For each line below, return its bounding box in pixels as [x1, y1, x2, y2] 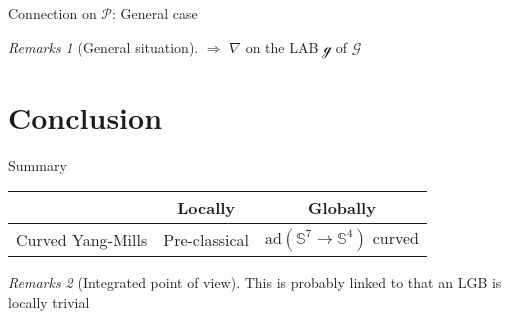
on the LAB [245, 36, 319, 57]
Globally [308, 196, 376, 220]
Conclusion [8, 96, 163, 137]
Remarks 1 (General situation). [8, 36, 199, 57]
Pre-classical [163, 227, 250, 251]
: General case [112, 3, 198, 23]
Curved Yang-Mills [16, 227, 148, 251]
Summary [8, 154, 67, 175]
